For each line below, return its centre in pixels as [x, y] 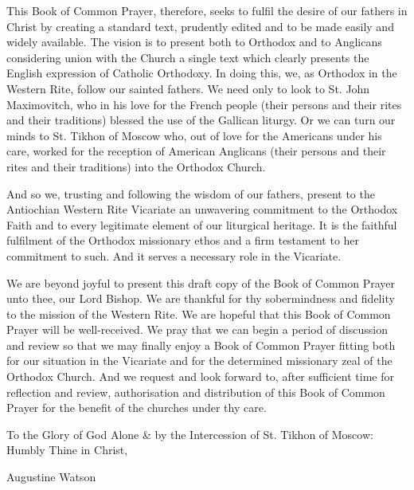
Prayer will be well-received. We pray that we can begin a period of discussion [197, 329]
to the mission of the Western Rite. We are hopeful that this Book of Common [199, 314]
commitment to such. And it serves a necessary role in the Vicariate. [174, 255]
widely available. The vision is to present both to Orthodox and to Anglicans [194, 42]
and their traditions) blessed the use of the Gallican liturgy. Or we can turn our [201, 120]
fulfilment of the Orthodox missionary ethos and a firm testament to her [183, 240]
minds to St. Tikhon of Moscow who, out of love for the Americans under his [194, 135]
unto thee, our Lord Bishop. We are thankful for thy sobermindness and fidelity [201, 298]
